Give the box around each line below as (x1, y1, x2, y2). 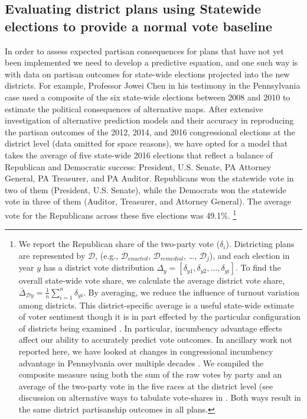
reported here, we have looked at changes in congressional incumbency (18, 345, 273, 357)
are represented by (18, 249, 86, 261)
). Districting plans (226, 238, 295, 250)
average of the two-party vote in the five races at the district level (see (18, 379, 273, 392)
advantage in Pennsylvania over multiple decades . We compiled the (18, 356, 264, 369)
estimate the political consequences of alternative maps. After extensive (5, 102, 263, 115)
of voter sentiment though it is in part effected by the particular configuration (18, 310, 301, 323)
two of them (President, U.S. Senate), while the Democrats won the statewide (5, 183, 286, 196)
